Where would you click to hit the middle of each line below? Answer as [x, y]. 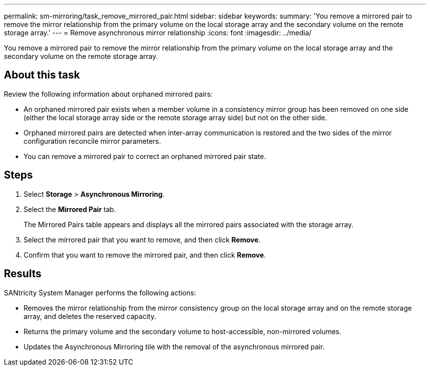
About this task [42, 75]
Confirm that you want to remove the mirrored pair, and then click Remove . [145, 255]
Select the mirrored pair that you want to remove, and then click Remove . [142, 239]
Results [23, 274]
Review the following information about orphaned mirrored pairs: [108, 94]
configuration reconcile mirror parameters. [92, 141]
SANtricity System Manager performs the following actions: [100, 292]
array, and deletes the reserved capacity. [90, 316]
